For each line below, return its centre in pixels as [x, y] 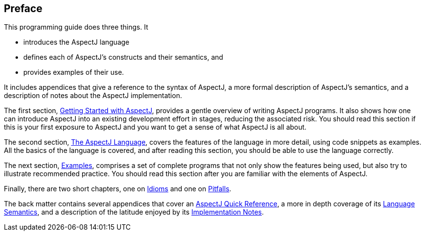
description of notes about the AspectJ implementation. [93, 96]
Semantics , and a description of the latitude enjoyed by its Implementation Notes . [134, 212]
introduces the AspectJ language [76, 42]
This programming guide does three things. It [76, 27]
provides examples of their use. [74, 72]
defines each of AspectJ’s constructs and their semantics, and [123, 57]
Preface [23, 8]
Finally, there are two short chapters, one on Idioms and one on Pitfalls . [118, 189]
